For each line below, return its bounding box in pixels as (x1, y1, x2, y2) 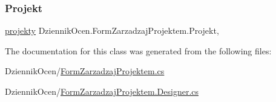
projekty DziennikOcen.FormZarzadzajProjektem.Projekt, (5, 24, 219, 37)
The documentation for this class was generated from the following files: (5, 44, 272, 57)
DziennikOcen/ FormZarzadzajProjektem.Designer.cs (5, 85, 199, 97)
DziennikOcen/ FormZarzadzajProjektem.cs (5, 65, 165, 77)
